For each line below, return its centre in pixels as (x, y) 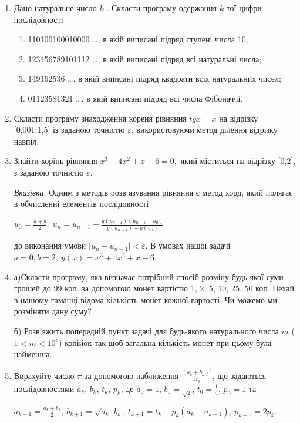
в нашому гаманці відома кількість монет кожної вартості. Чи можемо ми (146, 299)
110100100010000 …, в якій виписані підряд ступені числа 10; (138, 39)
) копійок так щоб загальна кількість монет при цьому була (165, 342)
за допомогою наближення (132, 375)
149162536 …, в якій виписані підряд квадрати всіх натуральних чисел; (154, 78)
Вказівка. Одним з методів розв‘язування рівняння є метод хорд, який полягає (153, 192)
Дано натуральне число (55, 8)
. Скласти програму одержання (162, 8)
